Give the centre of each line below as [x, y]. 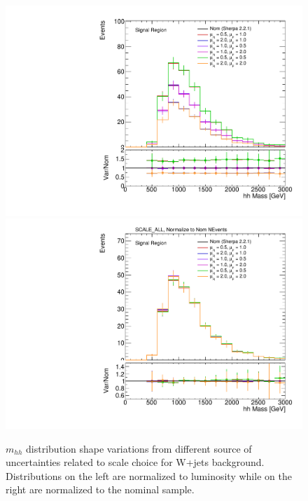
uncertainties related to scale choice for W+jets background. [135, 462]
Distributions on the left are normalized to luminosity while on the [149, 475]
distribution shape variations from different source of [139, 448]
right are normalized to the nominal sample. [100, 489]
